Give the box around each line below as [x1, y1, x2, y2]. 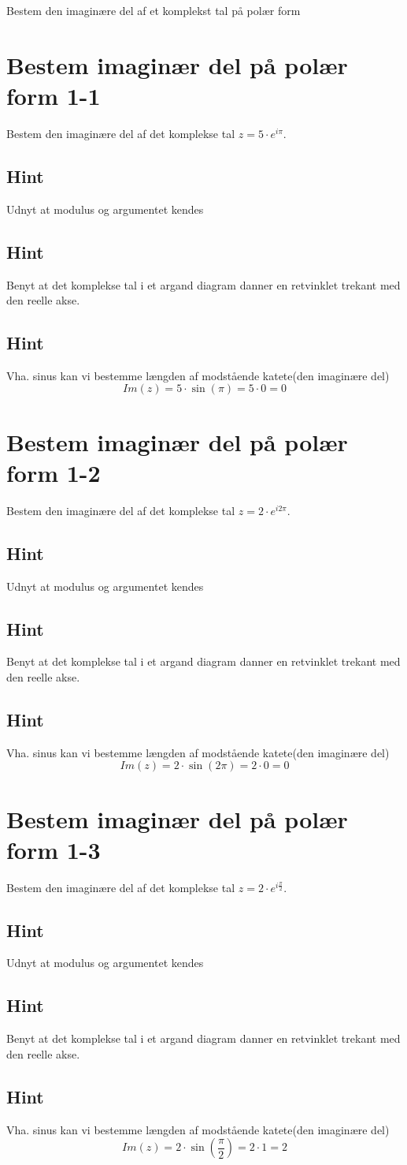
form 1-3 [6, 833, 101, 865]
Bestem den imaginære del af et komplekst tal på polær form [6, 2, 301, 18]
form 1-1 [6, 79, 101, 111]
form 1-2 [6, 456, 101, 488]
